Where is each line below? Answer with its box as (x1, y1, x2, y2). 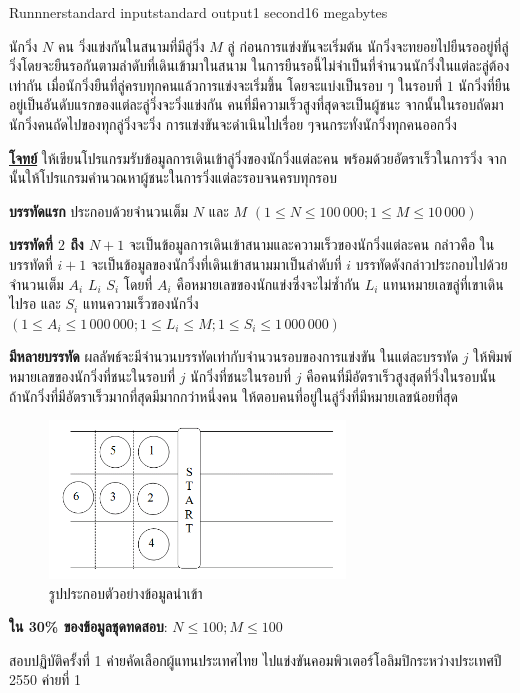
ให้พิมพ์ (473, 346, 512, 367)
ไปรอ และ (9, 293, 61, 314)
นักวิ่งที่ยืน (458, 74, 511, 95)
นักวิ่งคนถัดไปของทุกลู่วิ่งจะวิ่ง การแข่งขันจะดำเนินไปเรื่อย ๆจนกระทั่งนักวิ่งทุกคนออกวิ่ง (9, 113, 457, 134)
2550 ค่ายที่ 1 (9, 669, 82, 690)
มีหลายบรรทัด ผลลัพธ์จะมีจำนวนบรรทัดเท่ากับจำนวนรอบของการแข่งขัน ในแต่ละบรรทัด (9, 346, 459, 367)
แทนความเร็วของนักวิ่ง (82, 293, 199, 314)
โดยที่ (123, 273, 153, 294)
